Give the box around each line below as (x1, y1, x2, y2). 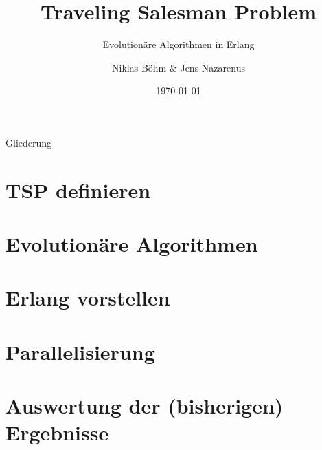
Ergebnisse (5, 418, 109, 447)
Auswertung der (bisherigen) (5, 392, 284, 420)
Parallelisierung (5, 337, 155, 365)
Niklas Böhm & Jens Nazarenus (112, 60, 245, 74)
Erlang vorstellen (5, 283, 170, 312)
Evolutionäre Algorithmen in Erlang (102, 37, 255, 52)
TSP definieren (5, 175, 151, 204)
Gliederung (5, 135, 52, 149)
